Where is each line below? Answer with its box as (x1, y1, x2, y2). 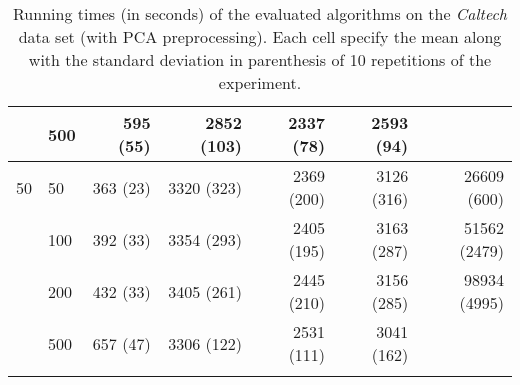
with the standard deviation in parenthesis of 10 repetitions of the (28, 48, 492, 71)
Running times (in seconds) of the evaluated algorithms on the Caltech (13, 2, 507, 25)
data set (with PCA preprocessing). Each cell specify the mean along (18, 25, 502, 48)
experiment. (218, 71, 302, 94)
